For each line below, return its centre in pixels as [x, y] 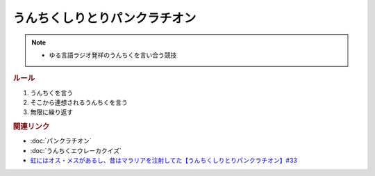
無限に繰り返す [51, 112]
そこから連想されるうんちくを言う [79, 102]
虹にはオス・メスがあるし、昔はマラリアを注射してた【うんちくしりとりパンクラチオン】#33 [164, 161]
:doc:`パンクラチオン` [61, 141]
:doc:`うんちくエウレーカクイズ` [76, 150]
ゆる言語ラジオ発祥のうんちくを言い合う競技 [113, 55]
